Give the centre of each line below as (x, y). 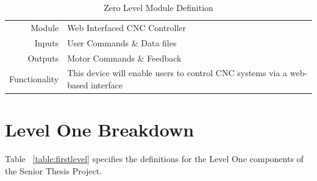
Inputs (47, 42)
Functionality (34, 79)
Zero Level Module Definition (158, 7)
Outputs (43, 58)
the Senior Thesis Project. (54, 170)
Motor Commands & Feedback (124, 58)
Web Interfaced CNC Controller (127, 27)
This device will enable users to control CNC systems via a (177, 73)
